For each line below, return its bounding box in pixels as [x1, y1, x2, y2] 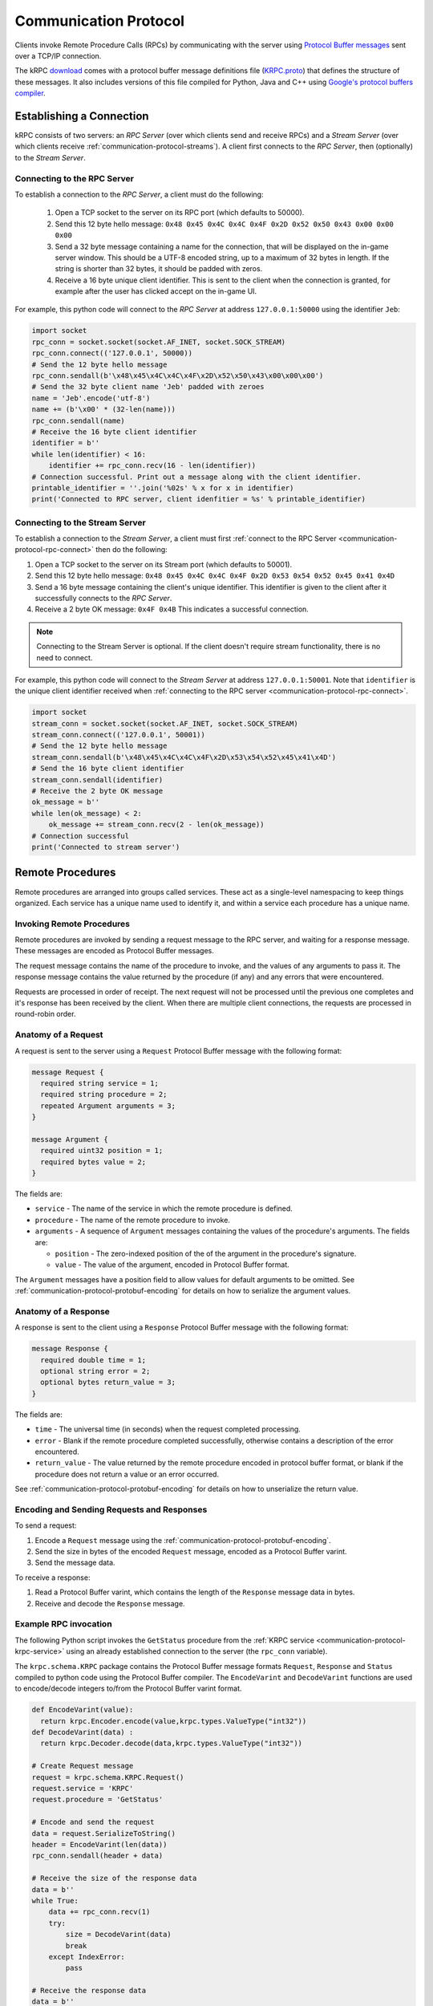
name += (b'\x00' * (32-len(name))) [31, 405, 176, 414]
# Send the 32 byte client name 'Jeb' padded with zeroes [31, 382, 265, 392]
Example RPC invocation [14, 1618, 112, 1630]
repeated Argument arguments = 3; [40, 1101, 176, 1111]
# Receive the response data [31, 1986, 147, 1996]
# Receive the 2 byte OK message [31, 786, 164, 796]
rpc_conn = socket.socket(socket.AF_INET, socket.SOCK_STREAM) [31, 337, 286, 347]
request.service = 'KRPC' [31, 1784, 134, 1793]
